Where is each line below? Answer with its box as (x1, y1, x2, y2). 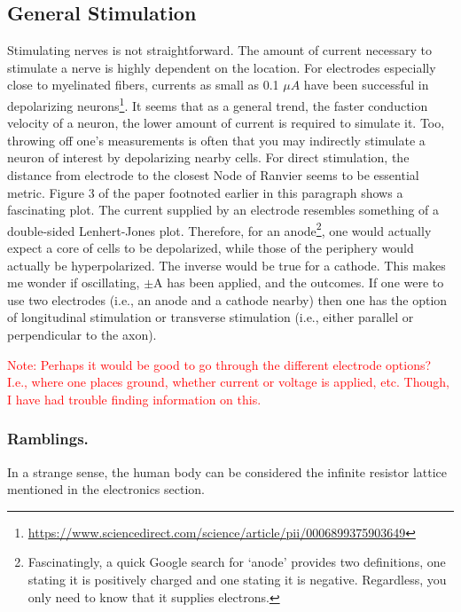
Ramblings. (7, 428, 89, 450)
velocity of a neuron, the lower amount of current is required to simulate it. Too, (7, 114, 445, 132)
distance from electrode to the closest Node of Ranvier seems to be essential (7, 166, 419, 184)
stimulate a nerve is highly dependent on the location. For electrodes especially (7, 58, 436, 76)
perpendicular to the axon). (7, 326, 157, 344)
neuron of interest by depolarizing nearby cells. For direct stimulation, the (7, 148, 410, 167)
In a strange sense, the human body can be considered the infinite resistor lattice (7, 462, 448, 481)
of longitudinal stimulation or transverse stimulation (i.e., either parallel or (7, 308, 414, 326)
